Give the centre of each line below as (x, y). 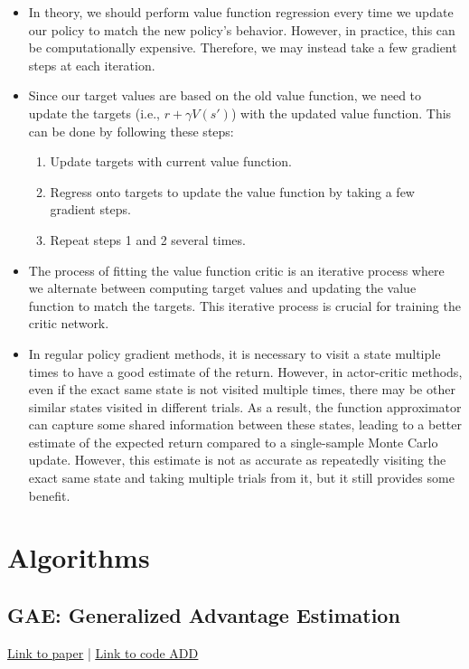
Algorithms (79, 557)
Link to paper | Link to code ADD (103, 652)
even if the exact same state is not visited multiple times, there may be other (242, 389)
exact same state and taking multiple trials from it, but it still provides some (241, 478)
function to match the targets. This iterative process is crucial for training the (244, 305)
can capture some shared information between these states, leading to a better (245, 424)
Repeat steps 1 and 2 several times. (148, 239)
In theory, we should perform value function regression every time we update (241, 12)
